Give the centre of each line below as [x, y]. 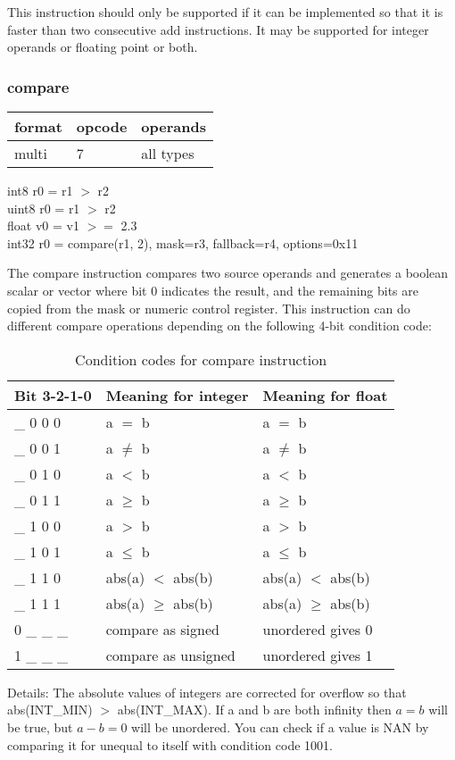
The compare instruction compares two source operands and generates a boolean [228, 273]
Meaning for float [325, 395]
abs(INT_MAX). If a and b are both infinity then [254, 710]
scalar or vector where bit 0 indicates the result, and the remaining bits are [213, 290]
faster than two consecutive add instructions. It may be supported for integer [218, 29]
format [38, 126]
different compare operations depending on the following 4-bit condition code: [219, 326]
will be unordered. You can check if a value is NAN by [280, 727]
